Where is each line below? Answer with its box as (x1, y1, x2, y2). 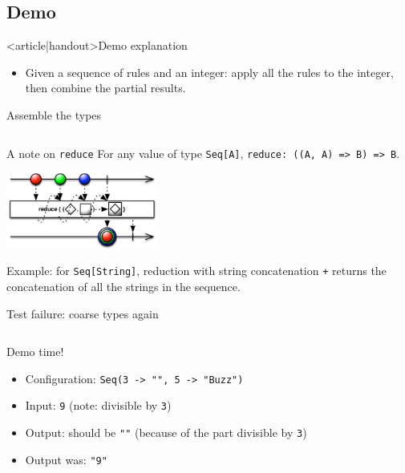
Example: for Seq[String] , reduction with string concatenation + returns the (6, 262, 387, 279)
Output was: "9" (25, 451, 107, 467)
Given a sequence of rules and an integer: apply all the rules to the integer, (25, 63, 394, 80)
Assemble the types (6, 106, 102, 123)
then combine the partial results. (25, 79, 186, 96)
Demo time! (6, 343, 64, 360)
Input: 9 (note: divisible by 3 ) (25, 397, 172, 414)
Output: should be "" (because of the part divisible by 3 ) (25, 424, 307, 441)
